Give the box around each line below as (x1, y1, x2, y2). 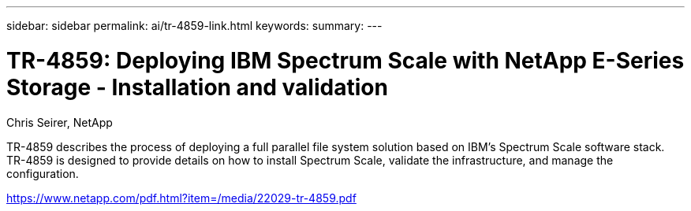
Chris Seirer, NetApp (6, 115, 113, 129)
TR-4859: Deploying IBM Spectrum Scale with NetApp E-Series (6, 46, 685, 74)
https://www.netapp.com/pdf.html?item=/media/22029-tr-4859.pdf (6, 191, 357, 205)
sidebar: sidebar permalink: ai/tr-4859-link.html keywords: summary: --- (6, 19, 383, 32)
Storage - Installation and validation (6, 73, 388, 101)
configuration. (6, 166, 79, 180)
